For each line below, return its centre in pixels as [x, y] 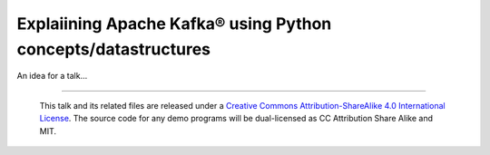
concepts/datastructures [114, 49]
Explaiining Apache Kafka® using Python [174, 24]
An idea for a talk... [52, 76]
